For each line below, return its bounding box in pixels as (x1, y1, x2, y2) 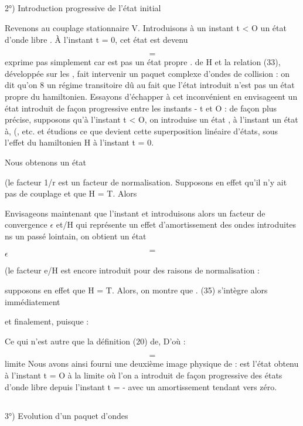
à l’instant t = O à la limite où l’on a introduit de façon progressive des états (5, 369, 282, 381)
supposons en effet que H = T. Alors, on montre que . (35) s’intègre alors (5, 284, 268, 296)
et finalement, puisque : (5, 315, 89, 327)
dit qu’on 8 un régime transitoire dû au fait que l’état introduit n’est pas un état (5, 79, 295, 91)
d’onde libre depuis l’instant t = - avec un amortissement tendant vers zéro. (5, 380, 277, 393)
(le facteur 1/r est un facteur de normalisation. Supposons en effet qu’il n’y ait (5, 175, 287, 188)
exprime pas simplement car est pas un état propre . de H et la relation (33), (5, 56, 281, 68)
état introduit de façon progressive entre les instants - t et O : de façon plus (5, 102, 277, 114)
